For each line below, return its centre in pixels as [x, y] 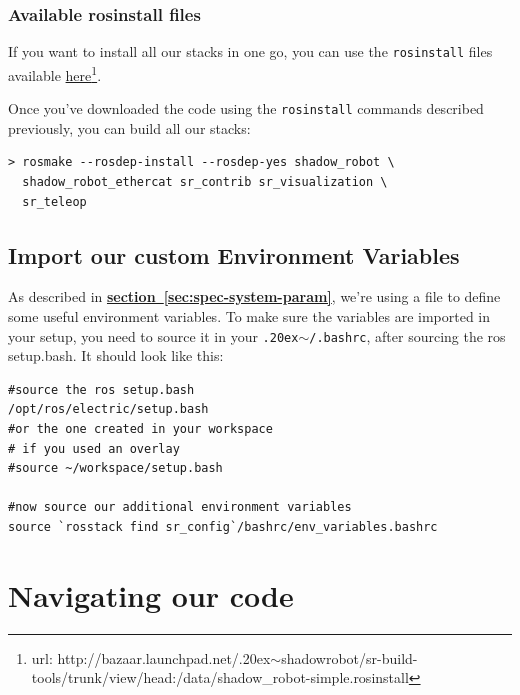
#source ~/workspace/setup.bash [115, 468]
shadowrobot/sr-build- [349, 657]
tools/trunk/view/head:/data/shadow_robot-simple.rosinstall [220, 677]
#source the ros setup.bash [101, 389]
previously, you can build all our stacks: [129, 127]
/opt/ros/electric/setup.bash [108, 409]
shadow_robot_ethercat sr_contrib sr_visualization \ [205, 181]
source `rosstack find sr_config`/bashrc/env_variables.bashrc [223, 526]
